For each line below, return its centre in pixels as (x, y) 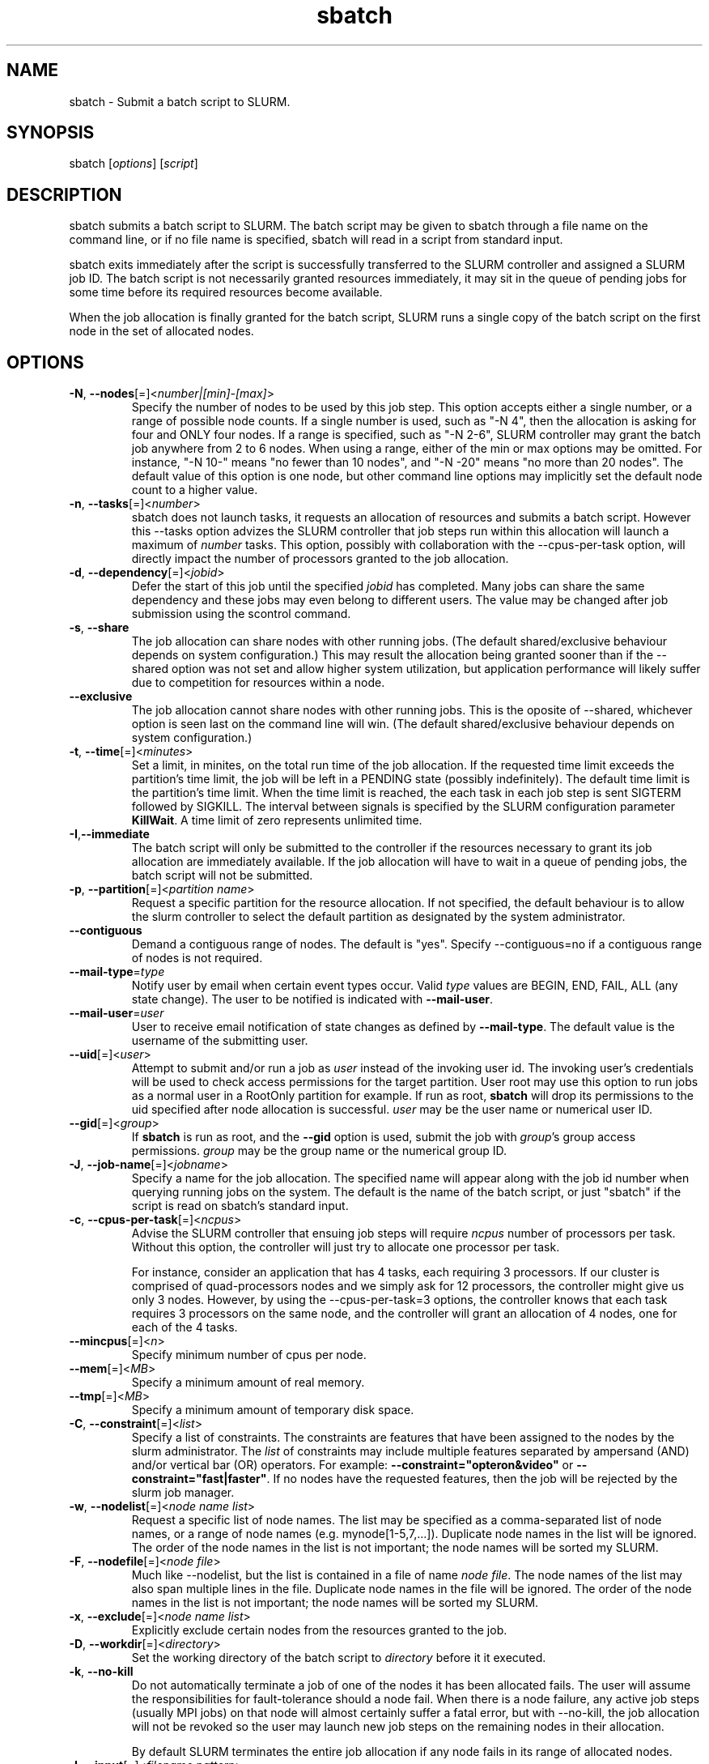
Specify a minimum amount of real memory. (248, 1383)
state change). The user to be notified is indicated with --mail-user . (312, 999)
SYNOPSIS (51, 133)
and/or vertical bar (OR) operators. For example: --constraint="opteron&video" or (352, 1465)
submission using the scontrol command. (241, 614)
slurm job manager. (183, 1493)
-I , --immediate (109, 834)
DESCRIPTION (64, 194)
